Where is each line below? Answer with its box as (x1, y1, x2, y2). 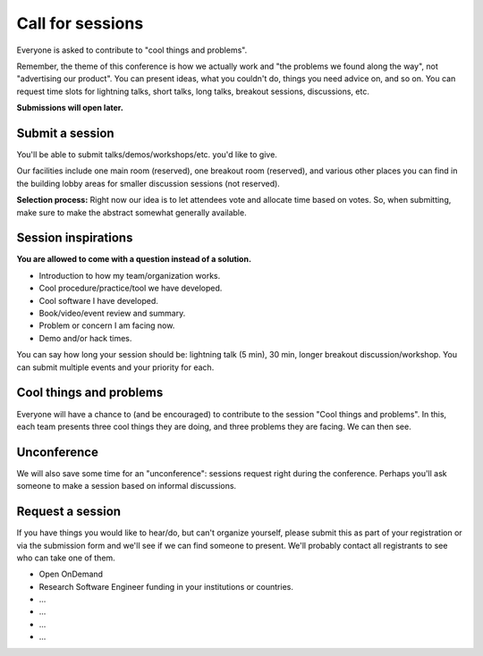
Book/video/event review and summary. (38, 308, 186, 319)
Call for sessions (16, 13, 144, 33)
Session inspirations (16, 231, 133, 246)
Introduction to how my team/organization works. (38, 270, 221, 281)
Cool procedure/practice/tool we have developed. (38, 282, 223, 294)
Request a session (16, 504, 121, 519)
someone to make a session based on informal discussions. (16, 481, 237, 492)
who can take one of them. (16, 552, 115, 563)
